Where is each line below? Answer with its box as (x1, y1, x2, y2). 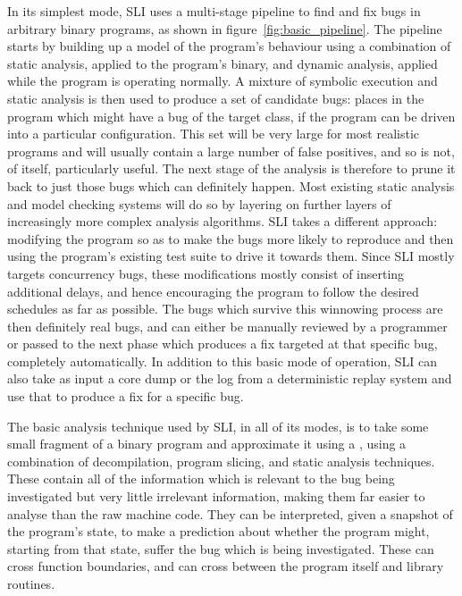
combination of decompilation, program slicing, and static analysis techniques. (7, 451, 435, 470)
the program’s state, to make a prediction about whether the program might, (7, 522, 430, 541)
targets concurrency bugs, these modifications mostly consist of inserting (7, 264, 405, 282)
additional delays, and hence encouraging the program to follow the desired (7, 281, 419, 300)
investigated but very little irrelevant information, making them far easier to (7, 487, 425, 506)
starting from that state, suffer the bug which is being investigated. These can (7, 539, 434, 558)
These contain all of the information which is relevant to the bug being (7, 469, 395, 488)
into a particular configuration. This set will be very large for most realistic (7, 124, 420, 143)
